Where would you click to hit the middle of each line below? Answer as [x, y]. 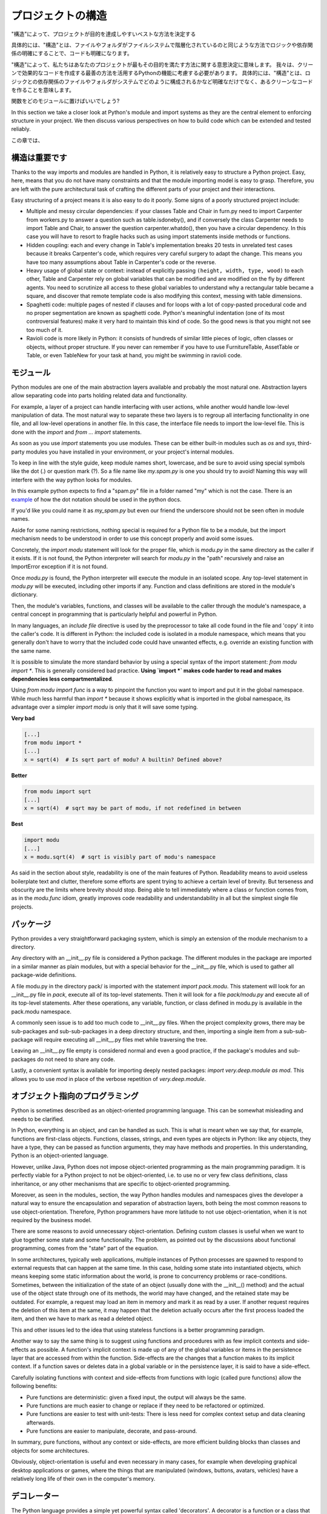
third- [305, 443]
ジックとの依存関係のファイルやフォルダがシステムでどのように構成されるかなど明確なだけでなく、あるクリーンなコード [162, 81]
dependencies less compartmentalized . [62, 679]
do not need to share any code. [76, 1059]
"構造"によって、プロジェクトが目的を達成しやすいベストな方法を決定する [104, 34]
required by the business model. [51, 1220]
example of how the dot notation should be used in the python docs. [96, 499]
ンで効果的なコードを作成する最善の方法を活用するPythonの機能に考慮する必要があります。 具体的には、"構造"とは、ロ [161, 73]
